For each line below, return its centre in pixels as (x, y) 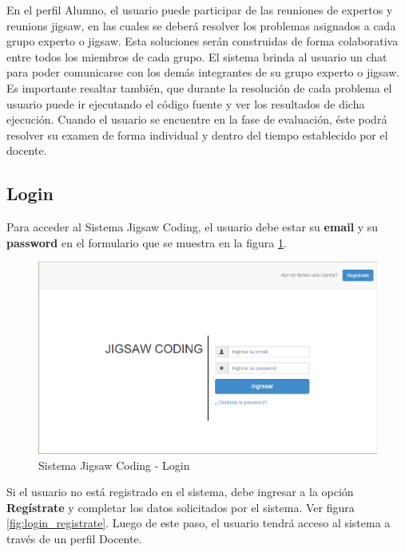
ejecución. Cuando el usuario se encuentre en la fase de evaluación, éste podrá (197, 119)
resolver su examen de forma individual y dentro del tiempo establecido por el (197, 134)
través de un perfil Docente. (74, 539)
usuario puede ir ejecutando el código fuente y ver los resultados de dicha (186, 103)
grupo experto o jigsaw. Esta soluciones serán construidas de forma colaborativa (202, 41)
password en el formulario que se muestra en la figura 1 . (147, 242)
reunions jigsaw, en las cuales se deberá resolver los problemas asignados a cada (201, 25)
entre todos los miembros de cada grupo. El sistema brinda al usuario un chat (197, 56)
